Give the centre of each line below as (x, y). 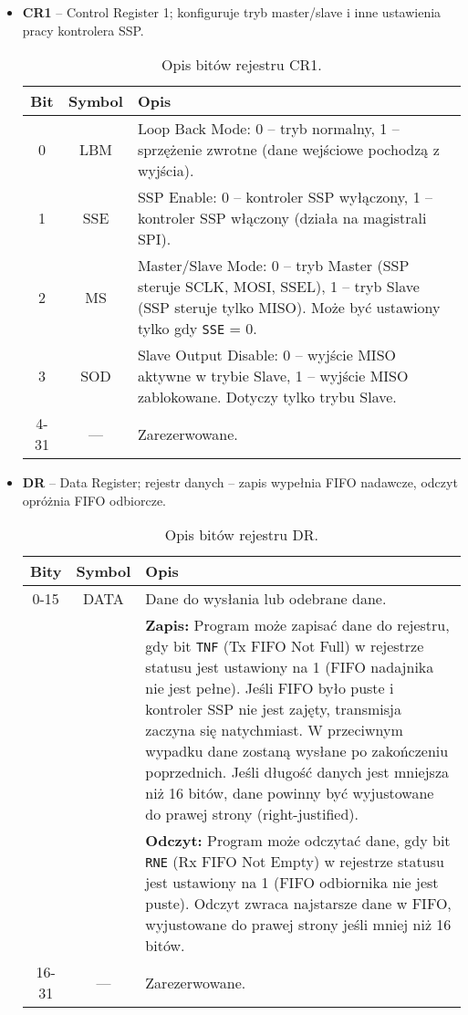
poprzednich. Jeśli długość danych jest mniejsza (297, 772)
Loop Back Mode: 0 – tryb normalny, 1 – (268, 129)
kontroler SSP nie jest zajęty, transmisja (273, 709)
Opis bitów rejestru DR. (242, 535)
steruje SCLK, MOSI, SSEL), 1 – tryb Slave (278, 287)
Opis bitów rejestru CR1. (242, 65)
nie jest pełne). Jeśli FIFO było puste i (270, 688)
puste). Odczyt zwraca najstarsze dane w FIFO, (298, 904)
